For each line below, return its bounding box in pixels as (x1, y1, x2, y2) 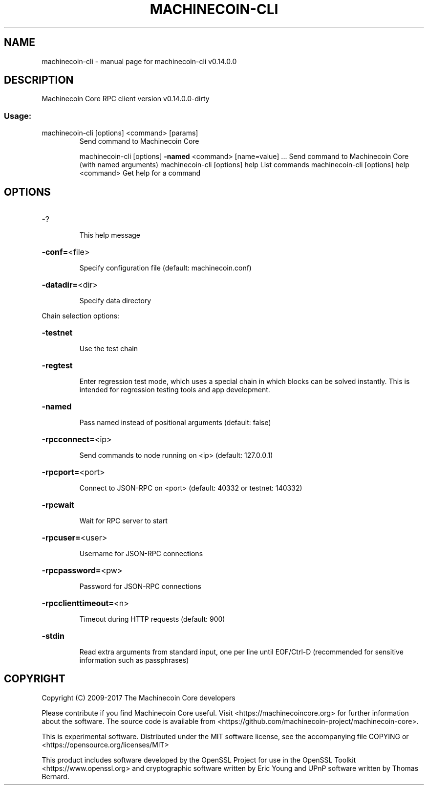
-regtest (42, 361, 73, 371)
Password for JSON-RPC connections (79, 582, 201, 591)
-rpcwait (42, 500, 74, 510)
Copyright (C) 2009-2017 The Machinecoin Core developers (42, 693, 235, 702)
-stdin (42, 631, 64, 641)
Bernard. (42, 772, 69, 781)
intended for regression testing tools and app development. (79, 385, 270, 394)
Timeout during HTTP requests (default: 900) (79, 615, 225, 624)
